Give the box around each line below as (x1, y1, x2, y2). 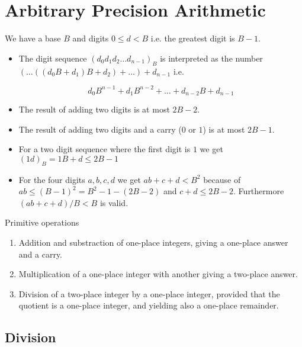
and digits (72, 32, 109, 44)
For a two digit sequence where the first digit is (18, 143, 191, 155)
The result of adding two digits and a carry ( (18, 123, 182, 135)
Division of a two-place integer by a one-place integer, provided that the (18, 287, 280, 300)
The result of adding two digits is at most (18, 103, 170, 115)
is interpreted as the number (160, 52, 263, 64)
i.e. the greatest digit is (150, 32, 235, 44)
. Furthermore (233, 185, 284, 197)
